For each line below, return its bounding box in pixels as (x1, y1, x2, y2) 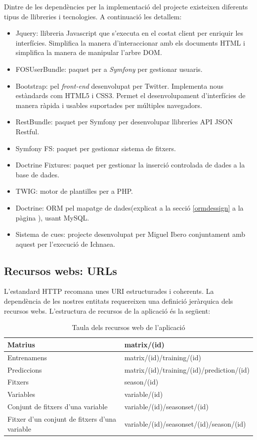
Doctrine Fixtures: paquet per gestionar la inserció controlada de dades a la (15, 160, 245, 170)
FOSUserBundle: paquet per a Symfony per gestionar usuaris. (15, 63, 203, 74)
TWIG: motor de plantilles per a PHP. (15, 186, 133, 196)
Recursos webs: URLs (4, 263, 117, 278)
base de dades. (15, 169, 59, 179)
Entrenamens (7, 352, 47, 362)
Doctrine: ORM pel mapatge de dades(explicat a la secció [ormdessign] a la (15, 202, 244, 213)
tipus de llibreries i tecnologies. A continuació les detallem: (4, 11, 182, 21)
